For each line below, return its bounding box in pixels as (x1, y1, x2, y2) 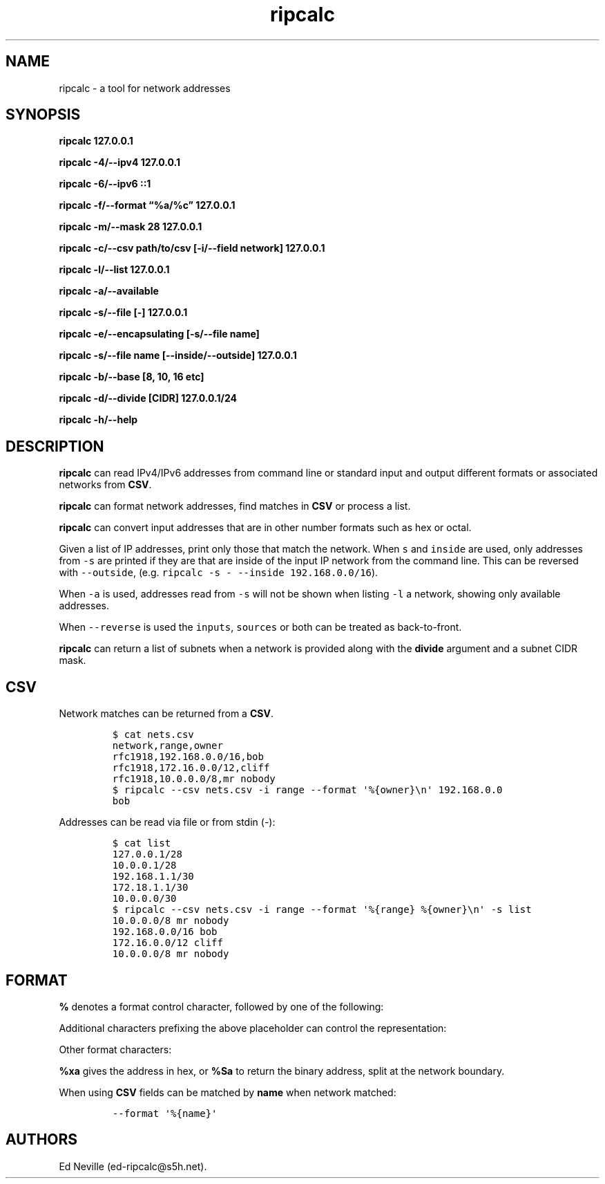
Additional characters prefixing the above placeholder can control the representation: (59, 1021, 447, 1034)
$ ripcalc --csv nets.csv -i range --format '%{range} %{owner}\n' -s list (112, 904, 532, 916)
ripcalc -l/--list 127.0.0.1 (59, 263, 170, 276)
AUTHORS (6, 1131, 78, 1149)
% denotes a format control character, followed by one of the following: (59, 1000, 384, 1012)
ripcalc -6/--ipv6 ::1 (59, 178, 151, 190)
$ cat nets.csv (112, 729, 194, 741)
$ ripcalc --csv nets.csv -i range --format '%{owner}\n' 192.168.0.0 (112, 784, 503, 796)
